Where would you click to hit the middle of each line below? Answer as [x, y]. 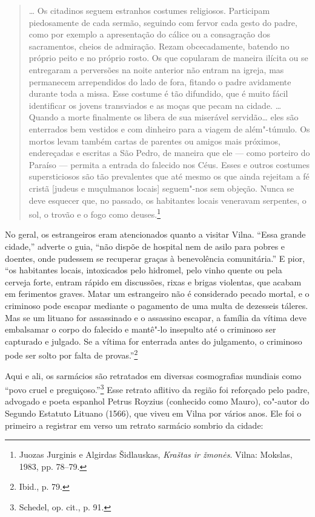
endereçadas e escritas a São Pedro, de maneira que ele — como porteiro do [169, 153]
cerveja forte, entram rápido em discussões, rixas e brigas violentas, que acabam [153, 281]
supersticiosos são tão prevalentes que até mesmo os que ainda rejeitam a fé [169, 176]
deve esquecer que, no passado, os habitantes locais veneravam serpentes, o [167, 200]
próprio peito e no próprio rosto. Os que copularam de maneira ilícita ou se [168, 58]
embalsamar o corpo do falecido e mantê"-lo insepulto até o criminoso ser [141, 329]
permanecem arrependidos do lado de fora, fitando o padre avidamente [160, 81]
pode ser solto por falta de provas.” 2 [71, 354]
